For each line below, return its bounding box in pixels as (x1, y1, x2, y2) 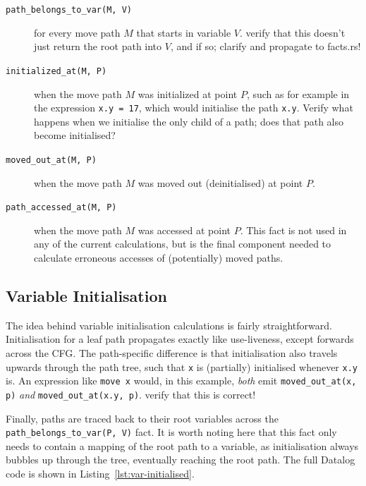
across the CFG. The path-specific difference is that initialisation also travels (6, 346, 338, 360)
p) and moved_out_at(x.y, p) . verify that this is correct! (6, 387, 256, 401)
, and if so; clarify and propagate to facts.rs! (170, 39, 361, 54)
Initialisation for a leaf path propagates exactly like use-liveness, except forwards (6, 332, 354, 346)
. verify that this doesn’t (239, 25, 346, 40)
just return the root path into (34, 39, 162, 54)
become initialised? (34, 128, 116, 142)
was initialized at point (138, 86, 238, 101)
